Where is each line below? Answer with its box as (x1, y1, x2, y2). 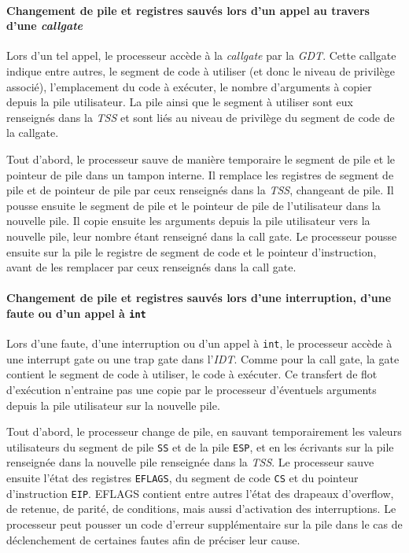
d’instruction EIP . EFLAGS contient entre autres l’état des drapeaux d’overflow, (6, 485, 394, 501)
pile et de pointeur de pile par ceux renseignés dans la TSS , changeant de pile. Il (6, 182, 394, 198)
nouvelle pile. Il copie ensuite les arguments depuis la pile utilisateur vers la (6, 212, 370, 229)
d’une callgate (6, 17, 83, 34)
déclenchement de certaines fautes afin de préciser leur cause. (6, 531, 300, 547)
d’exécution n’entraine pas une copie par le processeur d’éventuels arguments (6, 382, 377, 397)
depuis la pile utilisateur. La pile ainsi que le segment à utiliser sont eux (6, 94, 353, 110)
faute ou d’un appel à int (6, 304, 146, 321)
